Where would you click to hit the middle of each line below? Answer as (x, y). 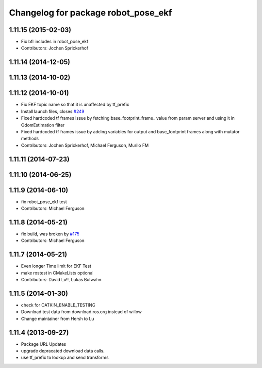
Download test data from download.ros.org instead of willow (82, 312)
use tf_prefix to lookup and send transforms (65, 358)
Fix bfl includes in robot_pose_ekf (55, 42)
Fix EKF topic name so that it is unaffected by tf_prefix (75, 105)
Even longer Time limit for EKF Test (56, 266)
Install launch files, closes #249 (53, 111)
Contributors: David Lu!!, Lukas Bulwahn (61, 280)
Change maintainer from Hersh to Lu (57, 319)
